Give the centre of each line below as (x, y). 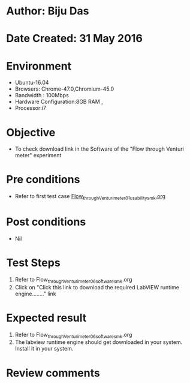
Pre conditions (43, 180)
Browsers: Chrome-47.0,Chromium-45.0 (64, 89)
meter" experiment (38, 155)
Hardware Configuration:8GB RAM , (59, 102)
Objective (31, 132)
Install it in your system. (44, 349)
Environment (39, 66)
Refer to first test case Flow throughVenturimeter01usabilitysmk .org (90, 197)
